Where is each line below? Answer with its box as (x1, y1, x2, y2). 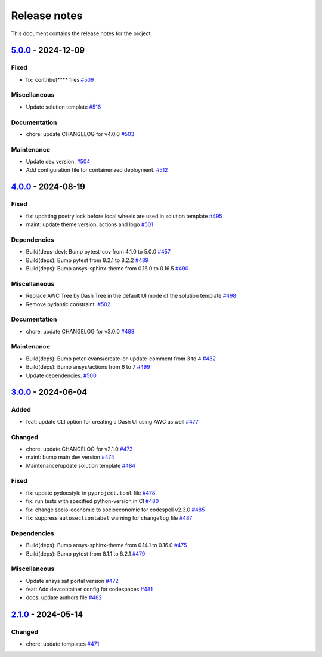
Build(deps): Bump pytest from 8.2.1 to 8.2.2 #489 (26, 257, 149, 264)
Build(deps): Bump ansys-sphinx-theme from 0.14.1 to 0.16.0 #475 (26, 542, 187, 549)
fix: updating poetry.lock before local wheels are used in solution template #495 (26, 212, 223, 220)
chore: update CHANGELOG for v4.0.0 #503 (26, 130, 135, 137)
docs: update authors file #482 (26, 594, 103, 601)
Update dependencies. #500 (26, 372, 97, 379)
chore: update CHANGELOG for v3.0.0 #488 (26, 328, 135, 335)
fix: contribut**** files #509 (26, 76, 94, 83)
